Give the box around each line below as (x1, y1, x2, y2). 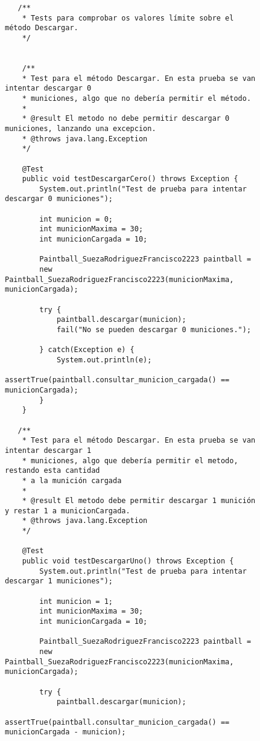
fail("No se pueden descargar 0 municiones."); (56, 326, 252, 334)
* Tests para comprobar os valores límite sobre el (22, 13, 234, 22)
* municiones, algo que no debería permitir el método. (22, 94, 252, 103)
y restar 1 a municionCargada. (5, 506, 130, 515)
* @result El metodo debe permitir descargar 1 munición (22, 496, 256, 505)
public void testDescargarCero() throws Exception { (22, 175, 238, 184)
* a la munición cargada (22, 476, 122, 485)
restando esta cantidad (5, 466, 100, 475)
